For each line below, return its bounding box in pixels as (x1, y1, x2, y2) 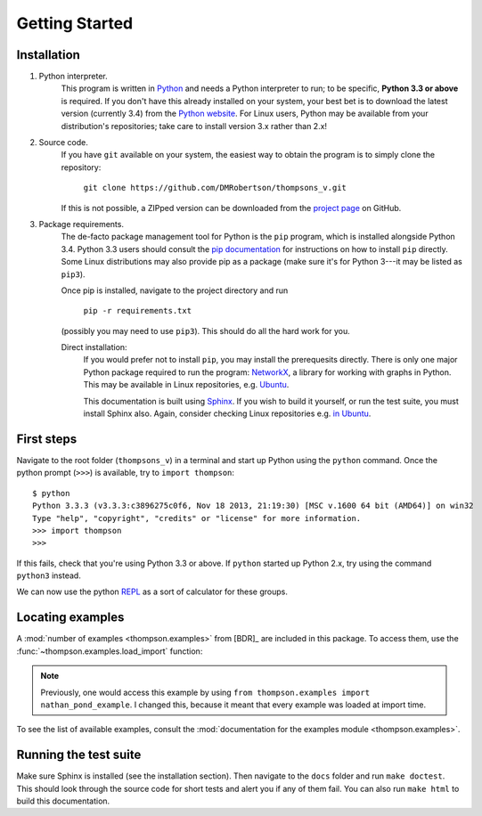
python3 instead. (16, 570, 82, 581)
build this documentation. (16, 796, 110, 806)
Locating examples (16, 610, 125, 625)
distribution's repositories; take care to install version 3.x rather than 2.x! (61, 120, 328, 131)
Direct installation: (61, 342, 128, 353)
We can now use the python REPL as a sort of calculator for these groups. (16, 586, 289, 597)
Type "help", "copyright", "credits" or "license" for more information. (32, 513, 362, 523)
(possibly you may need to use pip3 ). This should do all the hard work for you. (61, 325, 351, 336)
